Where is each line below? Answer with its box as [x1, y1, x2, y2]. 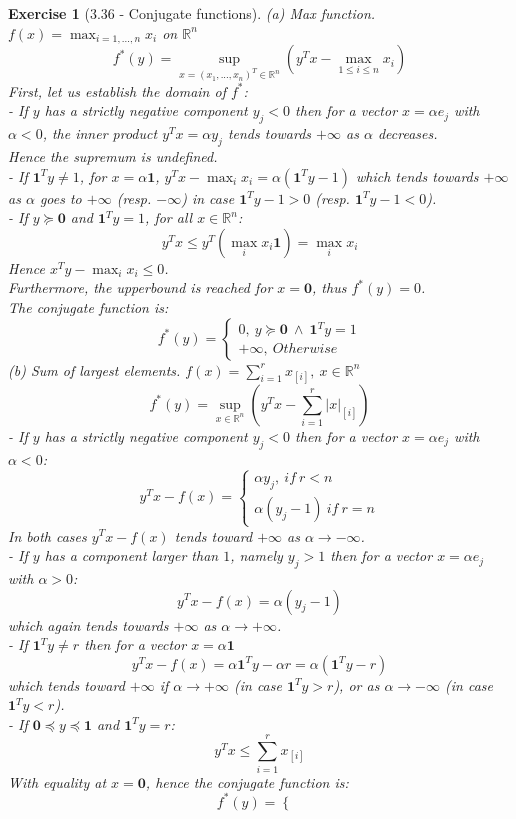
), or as [333, 674, 380, 695]
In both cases [8, 525, 87, 546]
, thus [312, 277, 347, 298]
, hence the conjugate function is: [145, 771, 349, 792]
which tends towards [355, 165, 479, 186]
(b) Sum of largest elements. [8, 359, 181, 380]
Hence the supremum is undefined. [8, 146, 218, 167]
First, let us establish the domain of [8, 80, 226, 101]
